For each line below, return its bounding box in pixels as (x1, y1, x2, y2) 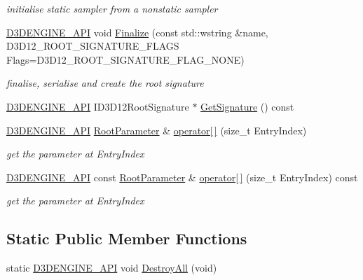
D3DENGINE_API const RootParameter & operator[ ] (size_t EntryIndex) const (6, 169, 358, 184)
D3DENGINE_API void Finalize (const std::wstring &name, (6, 24, 268, 39)
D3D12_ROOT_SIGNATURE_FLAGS (6, 38, 179, 53)
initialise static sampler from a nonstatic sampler (6, 1, 218, 15)
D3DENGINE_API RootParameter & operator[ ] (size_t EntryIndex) (6, 122, 307, 137)
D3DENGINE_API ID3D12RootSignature (6, 99, 189, 113)
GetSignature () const (200, 99, 294, 113)
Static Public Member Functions (6, 227, 247, 249)
